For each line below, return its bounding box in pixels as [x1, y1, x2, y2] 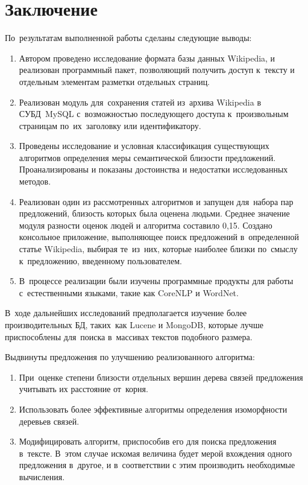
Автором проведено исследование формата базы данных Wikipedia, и [19, 51, 275, 64]
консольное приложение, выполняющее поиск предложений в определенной [19, 230, 299, 243]
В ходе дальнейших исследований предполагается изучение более [5, 306, 247, 319]
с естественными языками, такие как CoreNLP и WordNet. [19, 286, 239, 299]
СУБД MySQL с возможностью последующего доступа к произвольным [19, 107, 289, 120]
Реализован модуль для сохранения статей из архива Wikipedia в [19, 95, 262, 108]
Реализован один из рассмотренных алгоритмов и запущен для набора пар [19, 195, 294, 208]
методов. [19, 175, 51, 188]
